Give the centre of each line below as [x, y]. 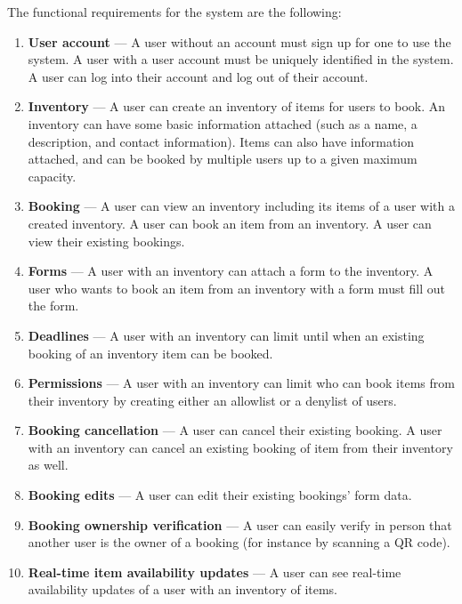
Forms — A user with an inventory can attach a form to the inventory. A [231, 271]
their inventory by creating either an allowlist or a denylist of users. [212, 400]
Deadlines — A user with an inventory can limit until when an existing [226, 335]
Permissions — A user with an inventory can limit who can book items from [241, 383]
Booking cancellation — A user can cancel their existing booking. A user [235, 430]
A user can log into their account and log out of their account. [198, 76]
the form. [53, 306]
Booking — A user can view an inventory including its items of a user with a [241, 206]
